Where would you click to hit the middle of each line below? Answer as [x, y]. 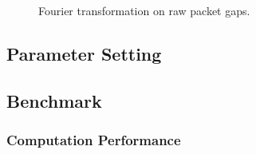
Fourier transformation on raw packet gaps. [144, 10]
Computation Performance [94, 140]
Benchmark [54, 100]
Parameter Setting [84, 53]
